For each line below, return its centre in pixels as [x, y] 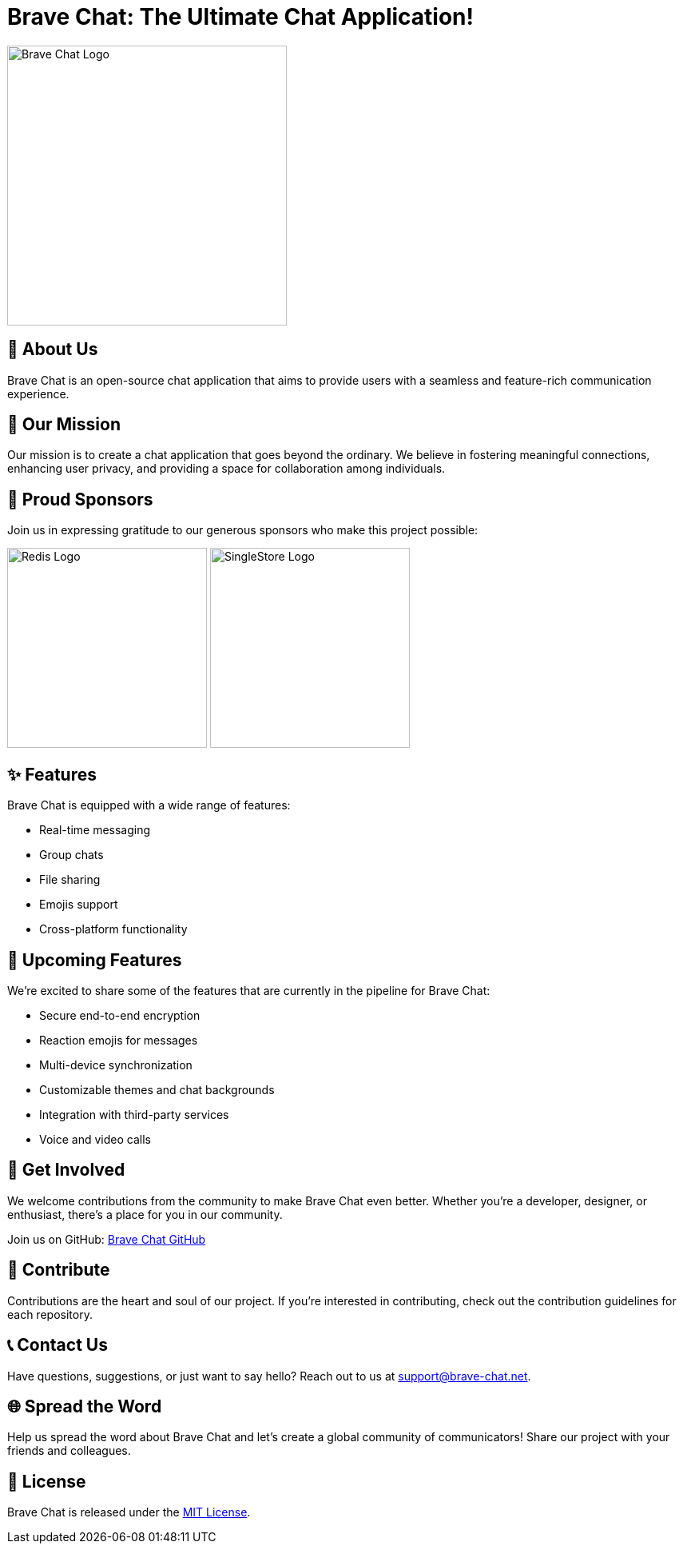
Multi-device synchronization [116, 1065]
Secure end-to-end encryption [120, 1015]
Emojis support [79, 905]
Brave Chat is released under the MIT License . [129, 1512]
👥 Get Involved [66, 1170]
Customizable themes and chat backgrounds [157, 1089]
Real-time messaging [95, 830]
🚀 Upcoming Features [95, 960]
